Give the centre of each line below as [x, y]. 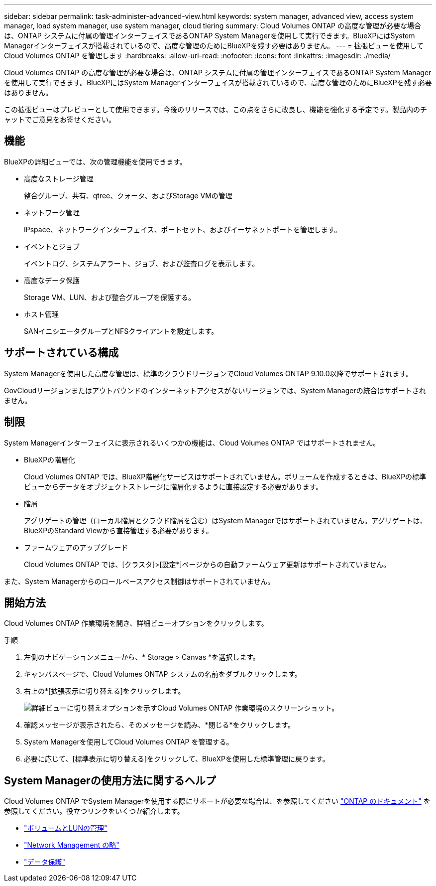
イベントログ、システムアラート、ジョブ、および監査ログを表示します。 [142, 263]
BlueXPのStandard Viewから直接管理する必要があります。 [118, 530]
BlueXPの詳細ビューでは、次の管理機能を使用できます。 [95, 161]
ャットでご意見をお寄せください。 [60, 119]
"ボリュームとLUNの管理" [66, 828]
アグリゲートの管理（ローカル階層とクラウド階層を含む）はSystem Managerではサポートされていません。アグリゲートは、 [225, 520]
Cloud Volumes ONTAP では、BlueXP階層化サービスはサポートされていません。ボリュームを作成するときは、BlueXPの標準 [225, 476]
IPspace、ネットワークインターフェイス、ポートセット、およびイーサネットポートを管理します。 [183, 229]
